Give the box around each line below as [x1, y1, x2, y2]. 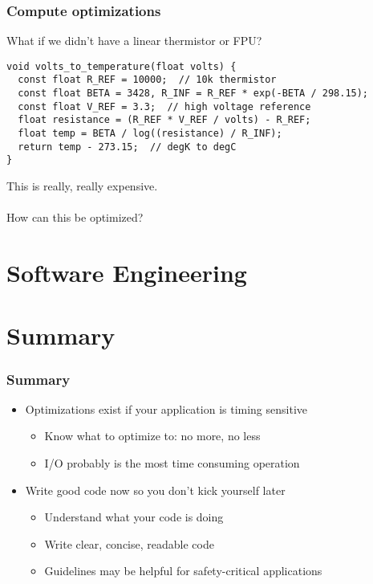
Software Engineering [6, 256, 247, 289]
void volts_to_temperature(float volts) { [6, 60, 237, 72]
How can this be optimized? [6, 209, 144, 226]
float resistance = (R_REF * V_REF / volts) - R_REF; [18, 114, 311, 126]
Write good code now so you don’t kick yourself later [25, 481, 286, 498]
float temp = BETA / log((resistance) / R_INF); [18, 128, 282, 140]
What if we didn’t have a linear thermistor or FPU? [6, 32, 262, 49]
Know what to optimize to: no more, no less [44, 427, 261, 444]
